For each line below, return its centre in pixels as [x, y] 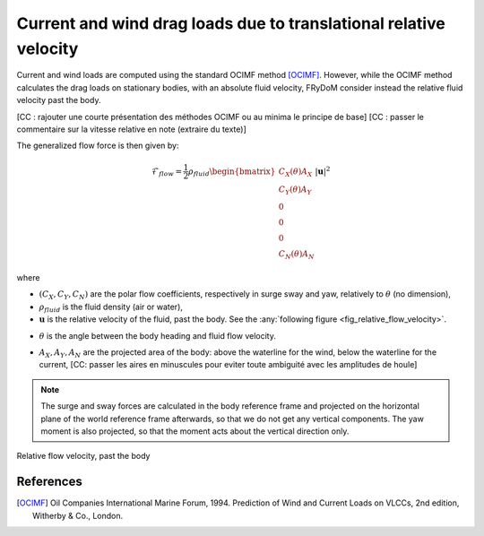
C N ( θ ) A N [296, 255]
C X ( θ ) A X [295, 172]
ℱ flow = [167, 172]
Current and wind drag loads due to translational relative [231, 23]
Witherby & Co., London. [78, 515]
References [49, 482]
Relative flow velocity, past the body [83, 456]
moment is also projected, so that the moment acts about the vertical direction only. [195, 431]
